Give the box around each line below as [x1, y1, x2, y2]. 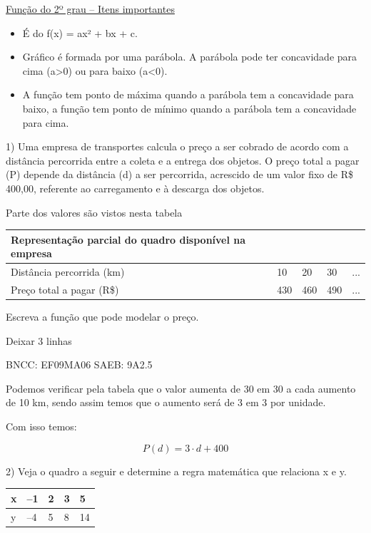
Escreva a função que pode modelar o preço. [6, 309, 199, 324]
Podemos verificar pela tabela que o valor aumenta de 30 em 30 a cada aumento [6, 381, 356, 395]
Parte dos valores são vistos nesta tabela [6, 205, 183, 219]
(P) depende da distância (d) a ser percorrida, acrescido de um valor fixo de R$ [6, 167, 353, 182]
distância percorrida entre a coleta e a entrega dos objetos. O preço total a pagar [6, 152, 360, 167]
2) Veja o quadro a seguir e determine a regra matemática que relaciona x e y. [6, 463, 347, 478]
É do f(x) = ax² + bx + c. [22, 25, 138, 40]
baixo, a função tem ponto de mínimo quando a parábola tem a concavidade [22, 100, 357, 115]
